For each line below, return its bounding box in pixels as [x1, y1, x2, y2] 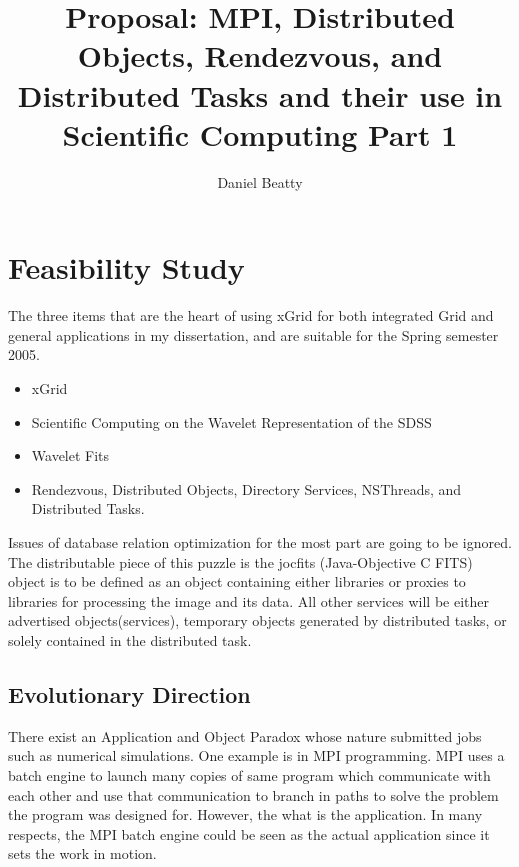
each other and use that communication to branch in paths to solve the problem [8, 784, 499, 805]
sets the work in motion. [8, 843, 157, 864]
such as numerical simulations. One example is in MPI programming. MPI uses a [8, 745, 505, 766]
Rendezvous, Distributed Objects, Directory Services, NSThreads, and [31, 478, 462, 499]
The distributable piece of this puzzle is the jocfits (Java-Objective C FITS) [8, 551, 473, 572]
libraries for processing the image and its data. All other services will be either [8, 590, 489, 611]
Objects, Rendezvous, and [77, 35, 443, 76]
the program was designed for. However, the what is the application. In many [8, 804, 483, 825]
